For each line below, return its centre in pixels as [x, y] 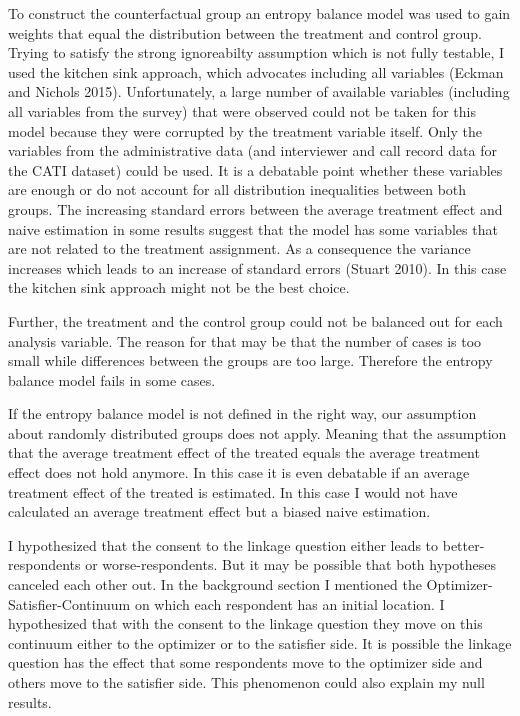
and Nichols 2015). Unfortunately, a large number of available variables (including [259, 91]
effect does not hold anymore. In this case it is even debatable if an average [239, 472]
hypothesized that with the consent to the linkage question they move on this [245, 623]
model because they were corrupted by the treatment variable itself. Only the [245, 130]
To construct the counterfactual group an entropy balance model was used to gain [259, 13]
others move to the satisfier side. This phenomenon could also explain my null [246, 682]
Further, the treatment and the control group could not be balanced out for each [255, 320]
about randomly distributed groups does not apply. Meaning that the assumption [257, 432]
